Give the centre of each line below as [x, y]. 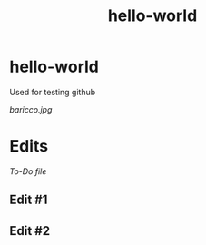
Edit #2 [30, 231]
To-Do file [28, 171]
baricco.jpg [31, 109]
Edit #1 [29, 200]
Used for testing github [53, 92]
